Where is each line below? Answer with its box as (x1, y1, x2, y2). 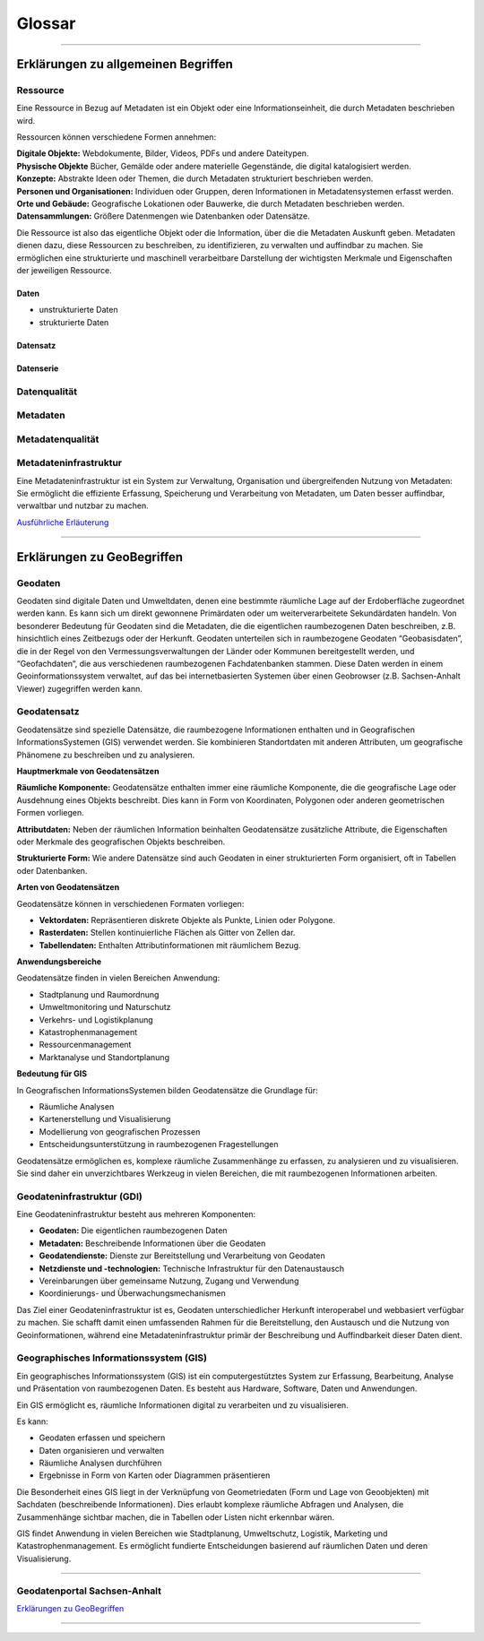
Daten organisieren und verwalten (39, 1445, 165, 1455)
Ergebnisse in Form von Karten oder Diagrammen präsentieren (39, 1470, 271, 1481)
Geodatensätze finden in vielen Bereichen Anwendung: (16, 972, 220, 983)
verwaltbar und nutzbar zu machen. (16, 500, 149, 511)
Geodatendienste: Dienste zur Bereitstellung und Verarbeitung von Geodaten (39, 1250, 326, 1261)
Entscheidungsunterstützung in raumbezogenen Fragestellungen (39, 1139, 279, 1150)
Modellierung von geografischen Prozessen (39, 1126, 201, 1137)
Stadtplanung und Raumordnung (39, 989, 160, 999)
